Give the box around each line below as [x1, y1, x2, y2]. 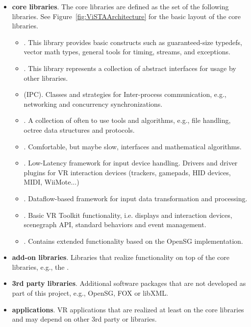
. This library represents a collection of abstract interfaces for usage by [24, 63, 236, 73]
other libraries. [24, 72, 68, 83]
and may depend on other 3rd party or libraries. [12, 314, 157, 324]
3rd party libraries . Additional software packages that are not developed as [12, 278, 246, 288]
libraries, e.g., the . [12, 261, 69, 272]
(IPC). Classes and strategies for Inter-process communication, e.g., [24, 89, 226, 99]
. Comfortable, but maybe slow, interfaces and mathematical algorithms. [24, 141, 242, 151]
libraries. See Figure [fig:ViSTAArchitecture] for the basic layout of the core [12, 11, 241, 21]
